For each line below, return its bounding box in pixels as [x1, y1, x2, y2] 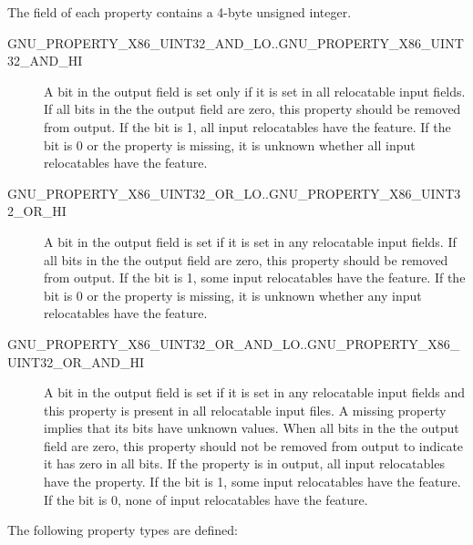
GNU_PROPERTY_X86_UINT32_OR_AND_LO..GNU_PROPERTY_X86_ [7, 334, 460, 353]
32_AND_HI [7, 51, 83, 70]
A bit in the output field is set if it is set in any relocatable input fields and [44, 383, 466, 402]
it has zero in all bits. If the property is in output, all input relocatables [44, 454, 445, 473]
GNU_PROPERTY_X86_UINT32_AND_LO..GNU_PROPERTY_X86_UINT [7, 33, 464, 52]
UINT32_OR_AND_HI [7, 352, 145, 371]
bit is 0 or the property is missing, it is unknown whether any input [44, 285, 422, 304]
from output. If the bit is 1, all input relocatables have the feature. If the [44, 117, 451, 136]
